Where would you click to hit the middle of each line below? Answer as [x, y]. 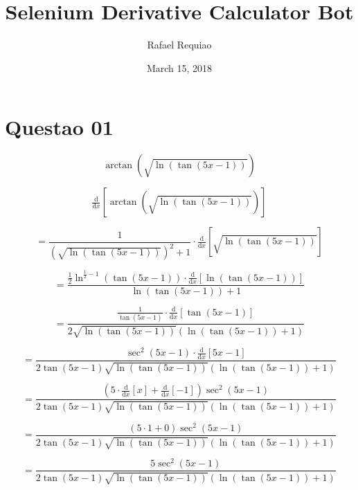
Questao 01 [59, 127]
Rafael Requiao [179, 45]
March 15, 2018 [179, 67]
